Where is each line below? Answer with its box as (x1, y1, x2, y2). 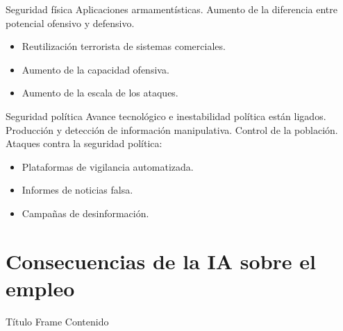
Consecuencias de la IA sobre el (6, 246, 316, 275)
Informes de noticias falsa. (22, 183, 133, 197)
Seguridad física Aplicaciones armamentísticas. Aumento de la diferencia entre (6, 2, 338, 16)
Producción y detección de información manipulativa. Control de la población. (6, 122, 338, 137)
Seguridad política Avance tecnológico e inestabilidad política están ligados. (6, 108, 326, 123)
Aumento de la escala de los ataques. (22, 85, 178, 100)
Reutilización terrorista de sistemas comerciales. (22, 39, 226, 53)
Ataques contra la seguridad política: (6, 136, 162, 151)
